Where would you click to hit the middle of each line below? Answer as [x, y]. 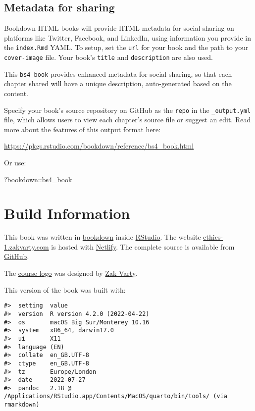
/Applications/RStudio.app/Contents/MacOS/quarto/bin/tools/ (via [116, 396]
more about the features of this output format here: [82, 129]
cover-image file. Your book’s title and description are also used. [108, 57]
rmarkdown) [22, 405]
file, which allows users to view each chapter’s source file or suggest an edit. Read [127, 120]
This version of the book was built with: [65, 289]
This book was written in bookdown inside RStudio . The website [102, 237]
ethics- [213, 237]
